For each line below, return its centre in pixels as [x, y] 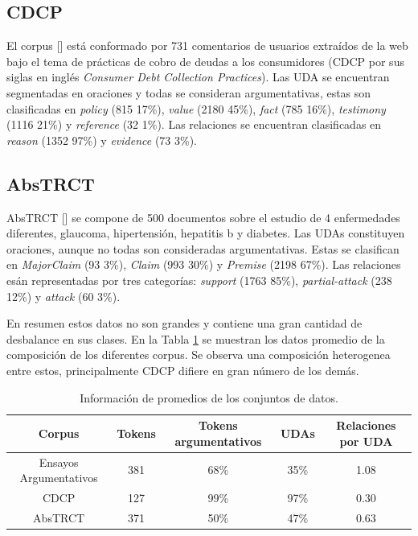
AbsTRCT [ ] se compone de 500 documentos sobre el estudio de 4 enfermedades [203, 217]
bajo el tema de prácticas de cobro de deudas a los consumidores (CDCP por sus [205, 61]
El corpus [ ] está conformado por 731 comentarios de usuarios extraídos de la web [207, 45]
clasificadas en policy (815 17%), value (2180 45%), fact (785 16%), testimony [196, 108]
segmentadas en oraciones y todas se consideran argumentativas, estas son [189, 92]
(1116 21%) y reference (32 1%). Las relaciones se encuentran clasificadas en [194, 124]
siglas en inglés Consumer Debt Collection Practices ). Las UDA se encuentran [198, 77]
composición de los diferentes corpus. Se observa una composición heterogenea [199, 355]
